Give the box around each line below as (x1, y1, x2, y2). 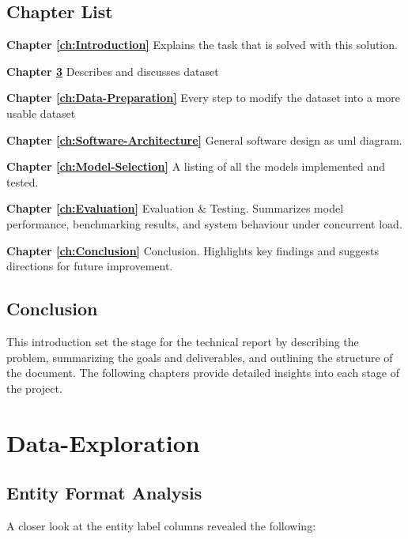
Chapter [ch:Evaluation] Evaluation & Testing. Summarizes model (6, 200, 344, 217)
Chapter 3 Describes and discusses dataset (6, 62, 219, 79)
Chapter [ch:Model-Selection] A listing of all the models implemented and (6, 158, 385, 175)
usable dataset (6, 104, 76, 121)
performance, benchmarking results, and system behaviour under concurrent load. (6, 215, 402, 232)
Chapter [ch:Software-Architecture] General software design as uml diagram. (6, 131, 402, 148)
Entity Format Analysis (6, 481, 202, 505)
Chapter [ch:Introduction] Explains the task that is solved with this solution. (6, 36, 398, 53)
